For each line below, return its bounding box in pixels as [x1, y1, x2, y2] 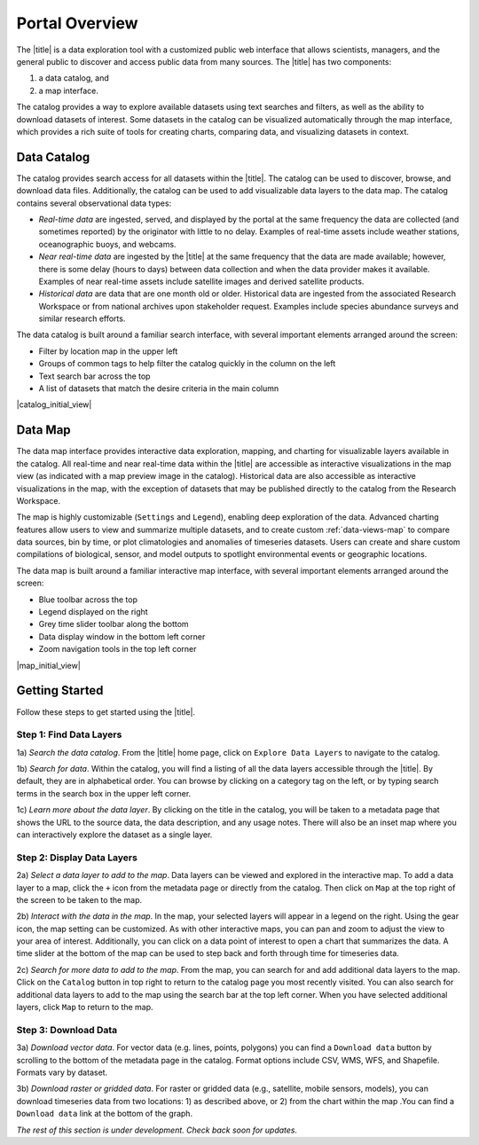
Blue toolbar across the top [38, 594, 137, 605]
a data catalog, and [38, 73, 110, 83]
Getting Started [16, 683, 104, 698]
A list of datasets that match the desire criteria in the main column [38, 383, 279, 394]
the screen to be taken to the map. [16, 894, 143, 905]
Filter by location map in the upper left [38, 346, 178, 357]
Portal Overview [16, 13, 138, 33]
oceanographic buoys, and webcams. [38, 239, 177, 249]
